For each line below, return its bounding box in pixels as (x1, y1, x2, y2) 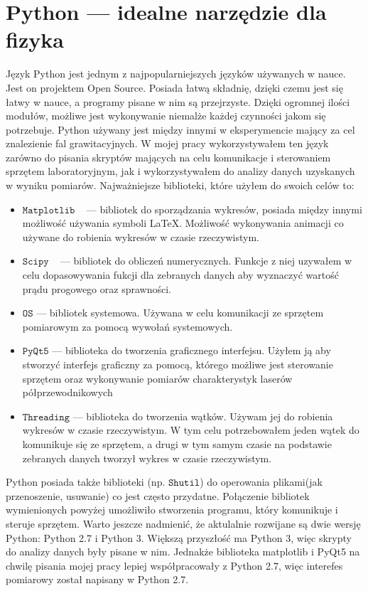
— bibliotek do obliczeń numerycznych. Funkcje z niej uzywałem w (60, 253, 352, 268)
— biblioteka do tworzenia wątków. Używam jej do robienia (72, 408, 333, 423)
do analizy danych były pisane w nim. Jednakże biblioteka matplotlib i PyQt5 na (6, 544, 360, 559)
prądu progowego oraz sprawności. (22, 281, 171, 296)
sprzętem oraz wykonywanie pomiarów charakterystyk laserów (22, 371, 293, 385)
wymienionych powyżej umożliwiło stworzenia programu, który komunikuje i (6, 502, 338, 517)
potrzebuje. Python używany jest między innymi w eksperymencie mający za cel (6, 122, 355, 137)
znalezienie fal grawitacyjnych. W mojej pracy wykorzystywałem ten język (6, 136, 329, 151)
